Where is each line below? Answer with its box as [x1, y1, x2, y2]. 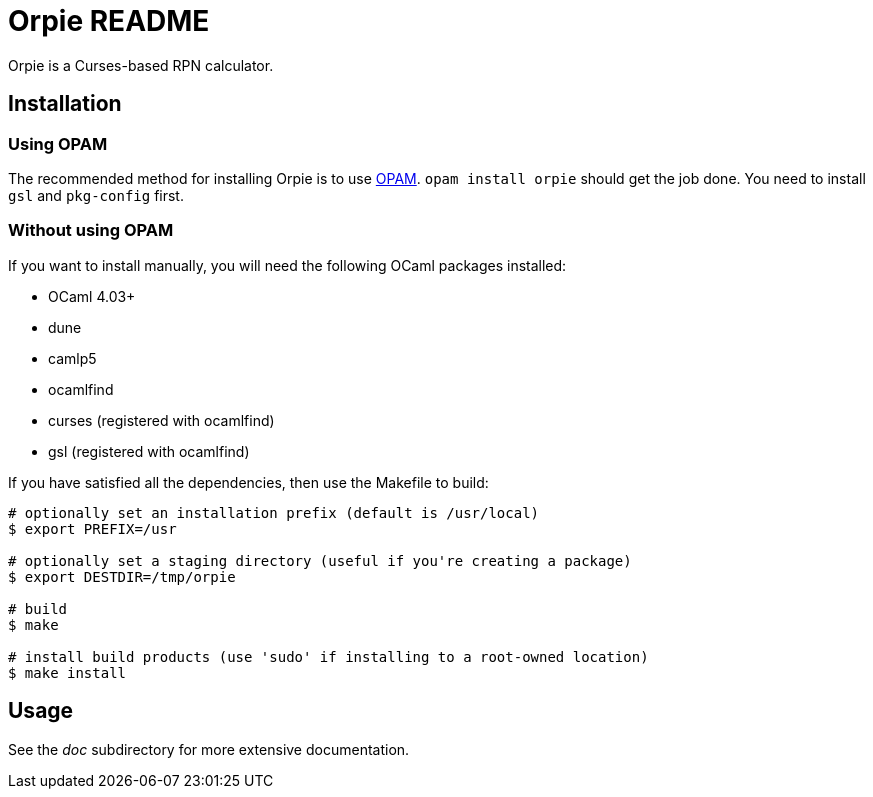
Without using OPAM [8, 220, 174, 241]
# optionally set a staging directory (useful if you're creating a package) [8, 552, 632, 569]
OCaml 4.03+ [48, 287, 136, 305]
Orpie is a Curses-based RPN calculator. [8, 56, 274, 74]
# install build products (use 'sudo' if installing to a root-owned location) [8, 648, 649, 665]
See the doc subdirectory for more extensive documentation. [8, 740, 410, 758]
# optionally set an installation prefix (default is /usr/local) [8, 504, 540, 521]
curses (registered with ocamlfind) [48, 411, 275, 429]
